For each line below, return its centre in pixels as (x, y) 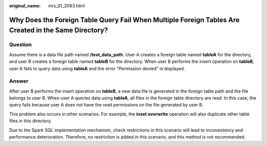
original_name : (25, 6)
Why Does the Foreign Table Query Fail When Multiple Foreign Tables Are (124, 20)
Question (21, 45)
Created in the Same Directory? (59, 30)
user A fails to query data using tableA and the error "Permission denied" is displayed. (97, 68)
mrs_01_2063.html (67, 6)
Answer (19, 81)
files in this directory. (30, 121)
